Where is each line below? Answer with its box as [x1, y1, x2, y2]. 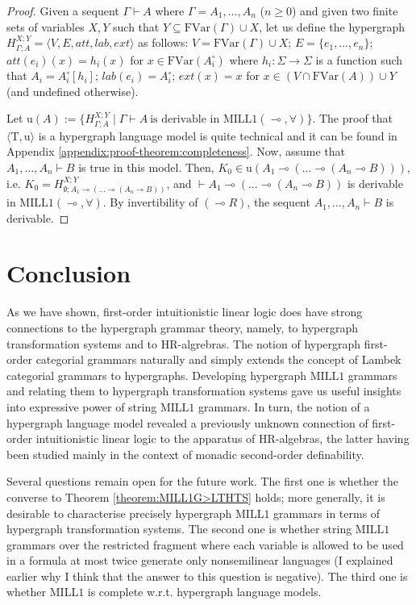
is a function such [315, 51, 403, 68]
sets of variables [6, 18, 85, 35]
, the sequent [247, 194, 310, 211]
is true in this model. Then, [78, 159, 214, 175]
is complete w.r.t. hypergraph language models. [87, 583, 322, 600]
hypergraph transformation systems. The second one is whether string [6, 520, 352, 537]
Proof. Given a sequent [6, 2, 119, 19]
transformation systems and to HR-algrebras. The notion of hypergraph [6, 335, 361, 352]
